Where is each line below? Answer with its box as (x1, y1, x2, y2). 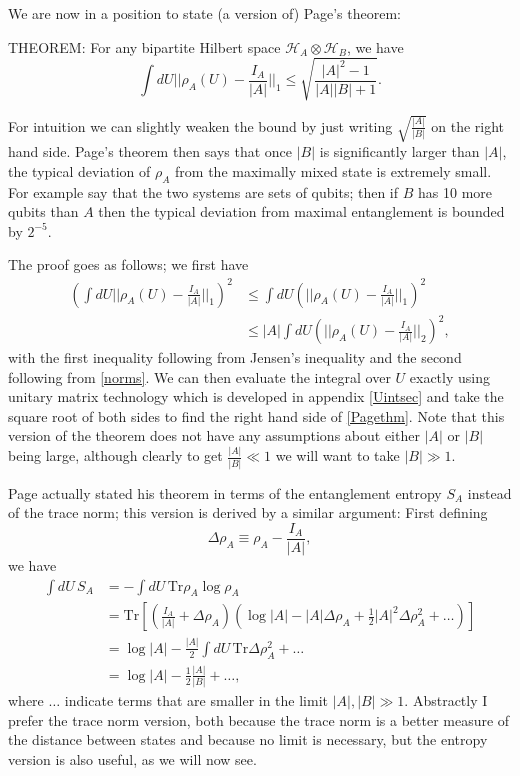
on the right (431, 115, 505, 136)
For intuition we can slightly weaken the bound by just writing (8, 115, 393, 136)
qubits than (8, 201, 79, 222)
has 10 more (418, 181, 492, 202)
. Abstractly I (404, 690, 488, 711)
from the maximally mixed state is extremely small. (175, 160, 492, 181)
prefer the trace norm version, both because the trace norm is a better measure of (8, 709, 510, 730)
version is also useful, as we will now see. (8, 748, 257, 769)
